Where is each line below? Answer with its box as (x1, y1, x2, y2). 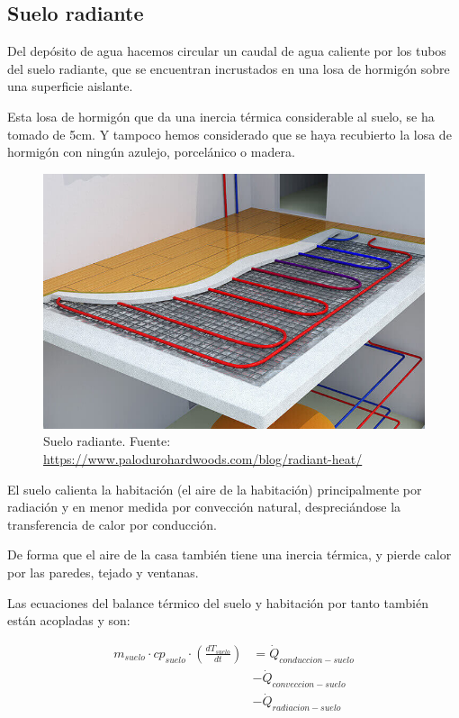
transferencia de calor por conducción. (7, 514, 217, 533)
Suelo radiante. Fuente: (43, 432, 171, 450)
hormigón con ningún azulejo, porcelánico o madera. (7, 142, 295, 161)
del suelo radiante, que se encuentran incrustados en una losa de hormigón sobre (7, 59, 450, 77)
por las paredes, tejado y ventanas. (7, 562, 199, 581)
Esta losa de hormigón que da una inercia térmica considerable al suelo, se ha (7, 106, 435, 125)
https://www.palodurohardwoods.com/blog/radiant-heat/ (43, 450, 363, 468)
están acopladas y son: (7, 611, 130, 630)
